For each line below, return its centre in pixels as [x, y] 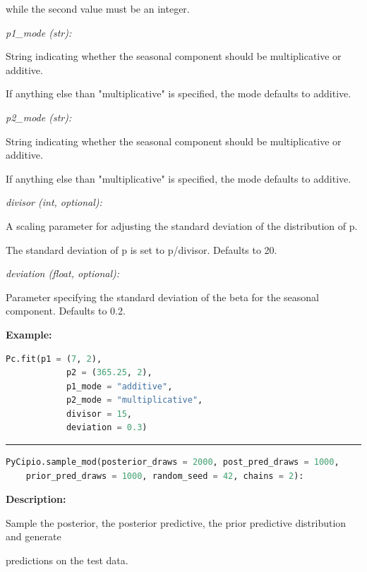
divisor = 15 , [99, 414]
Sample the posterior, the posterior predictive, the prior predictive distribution [176, 522]
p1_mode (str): [39, 32]
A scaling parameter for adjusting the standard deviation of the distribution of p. [182, 225]
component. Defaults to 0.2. [66, 311]
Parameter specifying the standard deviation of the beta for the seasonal [163, 297]
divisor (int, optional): [54, 202]
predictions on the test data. [67, 560]
